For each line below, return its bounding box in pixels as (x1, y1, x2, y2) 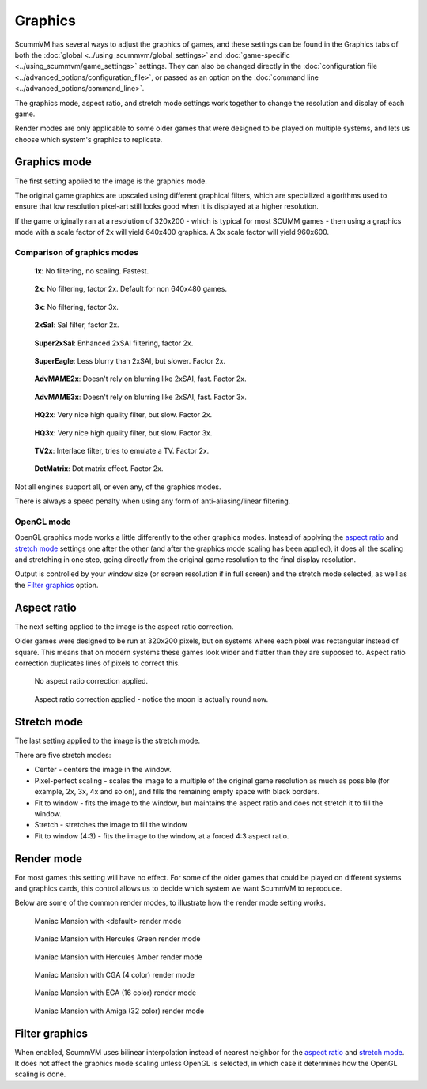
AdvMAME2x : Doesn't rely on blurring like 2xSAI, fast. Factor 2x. (34, 374, 247, 383)
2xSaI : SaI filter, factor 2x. (34, 320, 119, 330)
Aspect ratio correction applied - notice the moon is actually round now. (34, 694, 269, 703)
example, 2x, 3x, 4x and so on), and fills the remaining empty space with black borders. (34, 787, 320, 797)
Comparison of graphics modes (14, 247, 138, 258)
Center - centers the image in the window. (34, 765, 172, 774)
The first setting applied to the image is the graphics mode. (14, 176, 207, 186)
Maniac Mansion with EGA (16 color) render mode (34, 988, 197, 997)
